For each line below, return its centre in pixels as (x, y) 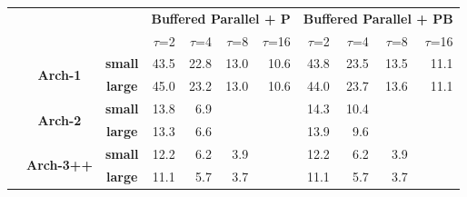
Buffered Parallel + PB (378, 18)
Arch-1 (60, 74)
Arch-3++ (60, 165)
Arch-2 (60, 119)
